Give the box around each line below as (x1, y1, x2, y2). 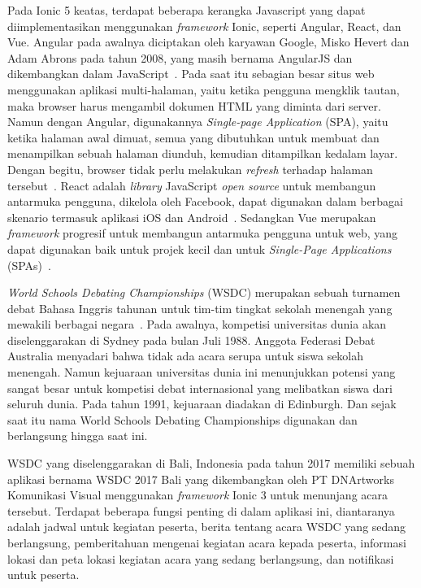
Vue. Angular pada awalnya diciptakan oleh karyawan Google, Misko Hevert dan (7, 33, 410, 50)
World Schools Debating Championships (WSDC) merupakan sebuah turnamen (7, 284, 401, 301)
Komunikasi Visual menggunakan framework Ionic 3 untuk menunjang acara (7, 486, 388, 503)
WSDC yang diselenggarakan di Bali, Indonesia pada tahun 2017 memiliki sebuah (7, 455, 415, 472)
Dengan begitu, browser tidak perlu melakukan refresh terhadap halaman (7, 160, 373, 177)
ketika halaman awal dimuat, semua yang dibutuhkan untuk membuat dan (7, 128, 380, 146)
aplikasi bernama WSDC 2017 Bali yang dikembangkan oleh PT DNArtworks (7, 470, 394, 487)
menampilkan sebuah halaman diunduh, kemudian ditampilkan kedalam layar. (7, 145, 398, 162)
